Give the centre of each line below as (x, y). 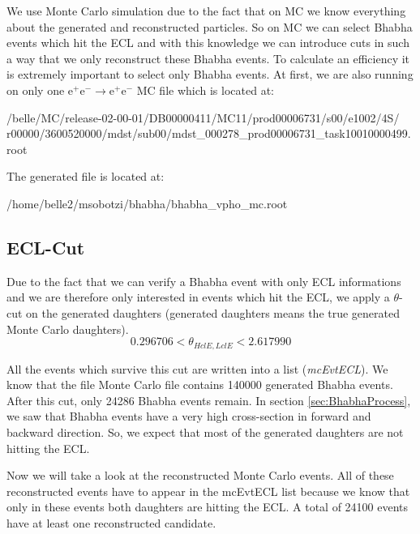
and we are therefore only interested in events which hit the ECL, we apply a (198, 297)
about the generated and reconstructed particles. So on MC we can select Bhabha (210, 26)
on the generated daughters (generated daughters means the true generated (213, 312)
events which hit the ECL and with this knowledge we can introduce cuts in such (208, 43)
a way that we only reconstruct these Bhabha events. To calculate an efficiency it (208, 58)
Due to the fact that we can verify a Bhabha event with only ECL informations (204, 281)
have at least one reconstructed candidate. (111, 522)
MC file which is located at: (205, 90)
